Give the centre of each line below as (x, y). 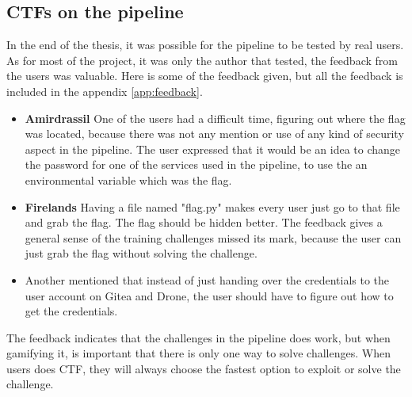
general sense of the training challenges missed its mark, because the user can (213, 237)
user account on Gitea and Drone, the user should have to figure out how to (209, 295)
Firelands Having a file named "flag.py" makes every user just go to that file (212, 206)
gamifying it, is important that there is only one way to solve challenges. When (198, 353)
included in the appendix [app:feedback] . (105, 91)
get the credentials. (71, 311)
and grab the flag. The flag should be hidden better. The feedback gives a (204, 222)
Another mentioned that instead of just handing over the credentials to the (207, 279)
